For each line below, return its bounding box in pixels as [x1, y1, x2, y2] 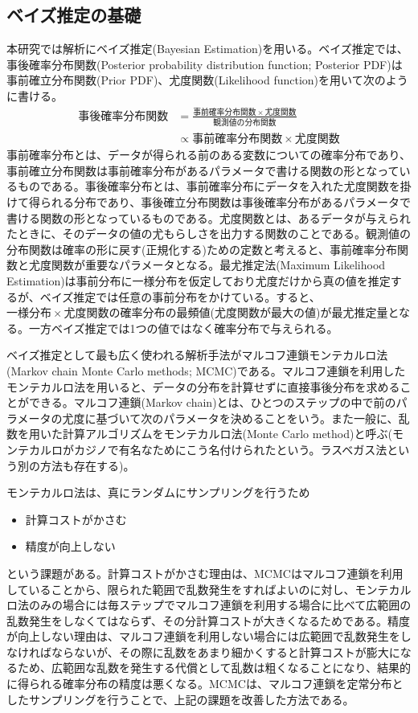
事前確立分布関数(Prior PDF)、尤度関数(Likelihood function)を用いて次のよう [6, 72, 408, 88]
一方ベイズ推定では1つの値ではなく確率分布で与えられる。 [28, 319, 338, 336]
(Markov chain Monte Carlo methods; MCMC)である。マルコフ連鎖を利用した [6, 362, 406, 379]
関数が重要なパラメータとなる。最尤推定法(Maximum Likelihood [51, 256, 386, 273]
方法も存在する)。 [39, 457, 135, 473]
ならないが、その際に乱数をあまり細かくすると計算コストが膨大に [51, 643, 400, 660]
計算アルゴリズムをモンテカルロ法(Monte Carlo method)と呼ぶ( [62, 425, 392, 442]
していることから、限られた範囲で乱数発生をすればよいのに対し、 [6, 580, 355, 597]
